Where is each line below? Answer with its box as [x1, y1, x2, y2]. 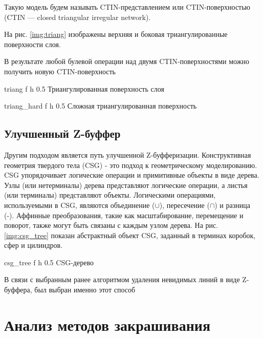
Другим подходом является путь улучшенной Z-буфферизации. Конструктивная [4, 149, 251, 160]
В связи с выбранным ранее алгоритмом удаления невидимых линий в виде [4, 274, 240, 285]
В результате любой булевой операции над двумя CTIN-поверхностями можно [4, 56, 249, 67]
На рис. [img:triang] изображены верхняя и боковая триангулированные [4, 29, 228, 39]
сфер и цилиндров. [4, 240, 63, 250]
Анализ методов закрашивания [4, 314, 211, 335]
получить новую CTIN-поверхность [4, 66, 116, 76]
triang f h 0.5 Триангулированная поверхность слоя [4, 83, 164, 94]
